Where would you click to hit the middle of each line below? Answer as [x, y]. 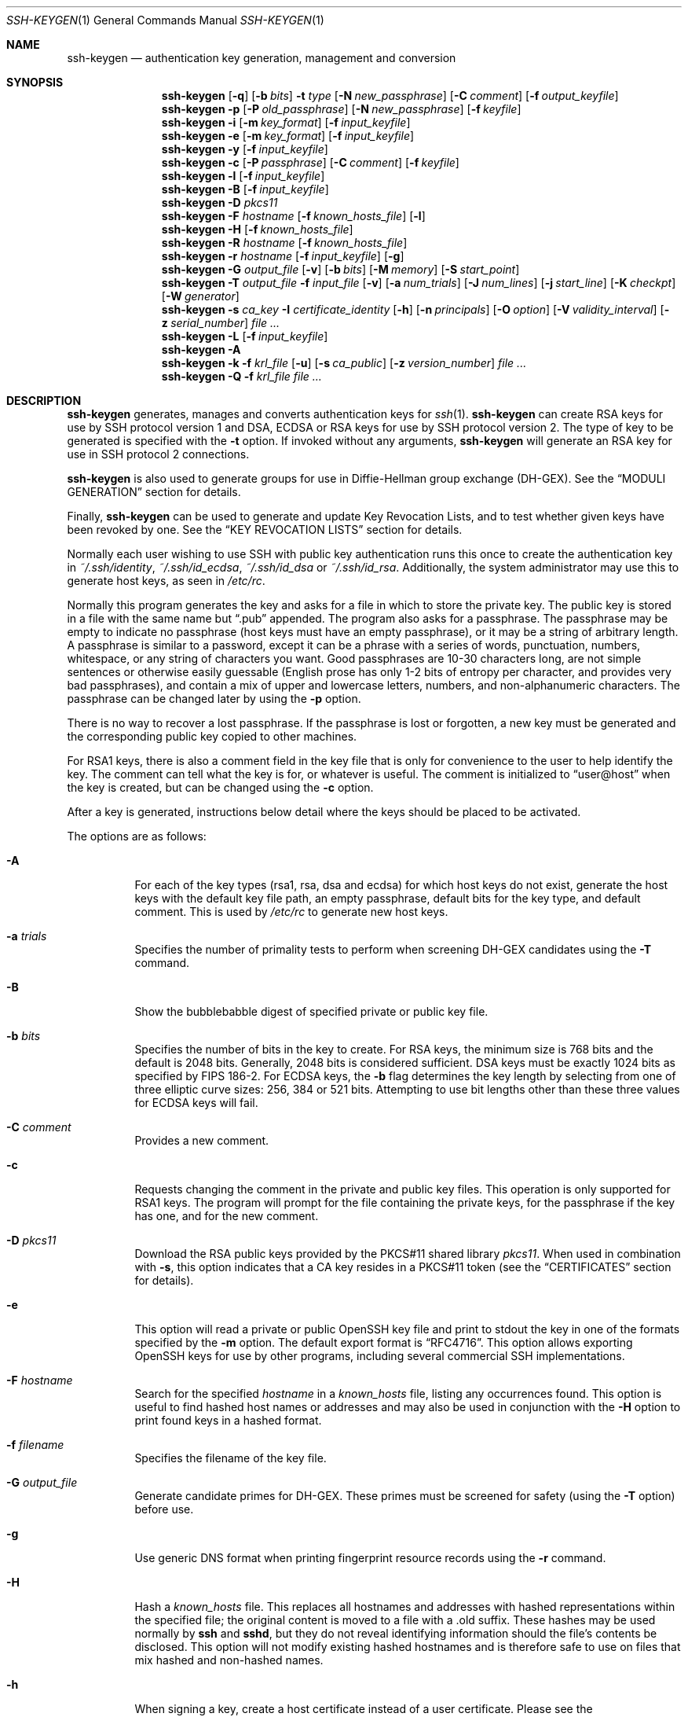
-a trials [27, 936]
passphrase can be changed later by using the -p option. [214, 699]
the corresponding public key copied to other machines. [212, 736]
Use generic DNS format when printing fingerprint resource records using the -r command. [370, 1558]
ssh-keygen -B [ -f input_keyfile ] [245, 189]
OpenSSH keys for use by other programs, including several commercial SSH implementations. [380, 1356]
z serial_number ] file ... [221, 323]
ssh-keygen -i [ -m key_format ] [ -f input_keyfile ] [286, 122]
